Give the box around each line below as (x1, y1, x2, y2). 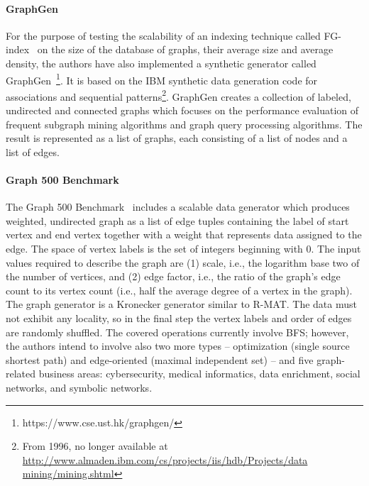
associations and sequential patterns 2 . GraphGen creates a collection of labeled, (6, 87, 351, 104)
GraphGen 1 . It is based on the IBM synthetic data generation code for (6, 70, 318, 87)
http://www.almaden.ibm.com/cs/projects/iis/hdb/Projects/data (22, 452, 308, 467)
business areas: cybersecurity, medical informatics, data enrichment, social (38, 366, 360, 381)
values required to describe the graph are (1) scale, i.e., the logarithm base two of (6, 255, 360, 270)
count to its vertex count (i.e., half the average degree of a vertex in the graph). (6, 282, 353, 297)
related (6, 366, 36, 381)
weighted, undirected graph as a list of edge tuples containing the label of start (6, 213, 349, 228)
